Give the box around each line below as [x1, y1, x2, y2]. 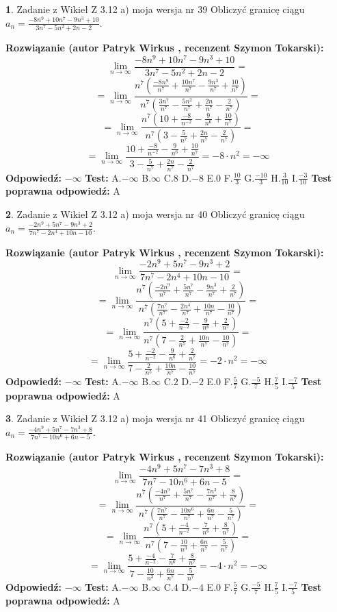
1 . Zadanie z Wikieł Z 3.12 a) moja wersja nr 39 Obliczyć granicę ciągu [5, 2, 305, 16]
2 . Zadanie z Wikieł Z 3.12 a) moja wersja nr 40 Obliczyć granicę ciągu [5, 207, 305, 221]
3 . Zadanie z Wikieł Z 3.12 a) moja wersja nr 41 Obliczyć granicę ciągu [5, 411, 305, 426]
